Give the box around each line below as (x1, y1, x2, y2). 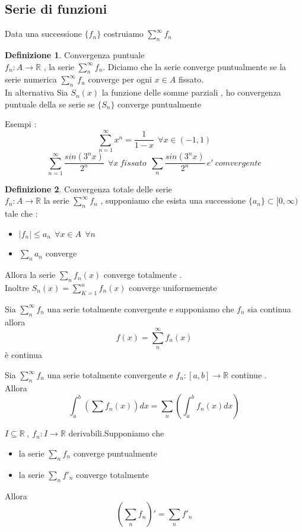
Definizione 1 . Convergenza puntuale (5, 49, 145, 61)
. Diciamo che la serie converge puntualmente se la (103, 60, 287, 72)
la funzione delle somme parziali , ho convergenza (101, 86, 281, 99)
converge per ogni (88, 73, 152, 85)
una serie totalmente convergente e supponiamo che (47, 302, 234, 315)
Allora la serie (5, 268, 56, 281)
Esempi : (5, 118, 37, 130)
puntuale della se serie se (5, 97, 95, 110)
